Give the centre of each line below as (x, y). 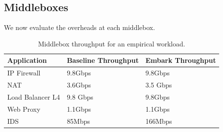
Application (27, 60)
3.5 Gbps (159, 85)
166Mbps (159, 121)
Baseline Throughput (103, 60)
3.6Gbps (79, 85)
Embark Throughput (181, 60)
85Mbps (79, 121)
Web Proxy (24, 109)
